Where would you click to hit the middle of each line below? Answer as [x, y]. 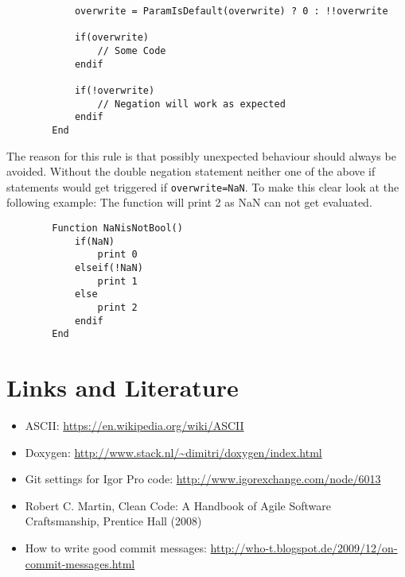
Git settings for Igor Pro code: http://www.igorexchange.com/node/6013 [203, 479]
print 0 [117, 255]
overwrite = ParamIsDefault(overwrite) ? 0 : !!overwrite [231, 11]
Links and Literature [123, 387]
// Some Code [132, 50]
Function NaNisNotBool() [117, 228]
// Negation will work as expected [191, 104]
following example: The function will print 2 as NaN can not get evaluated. [189, 202]
